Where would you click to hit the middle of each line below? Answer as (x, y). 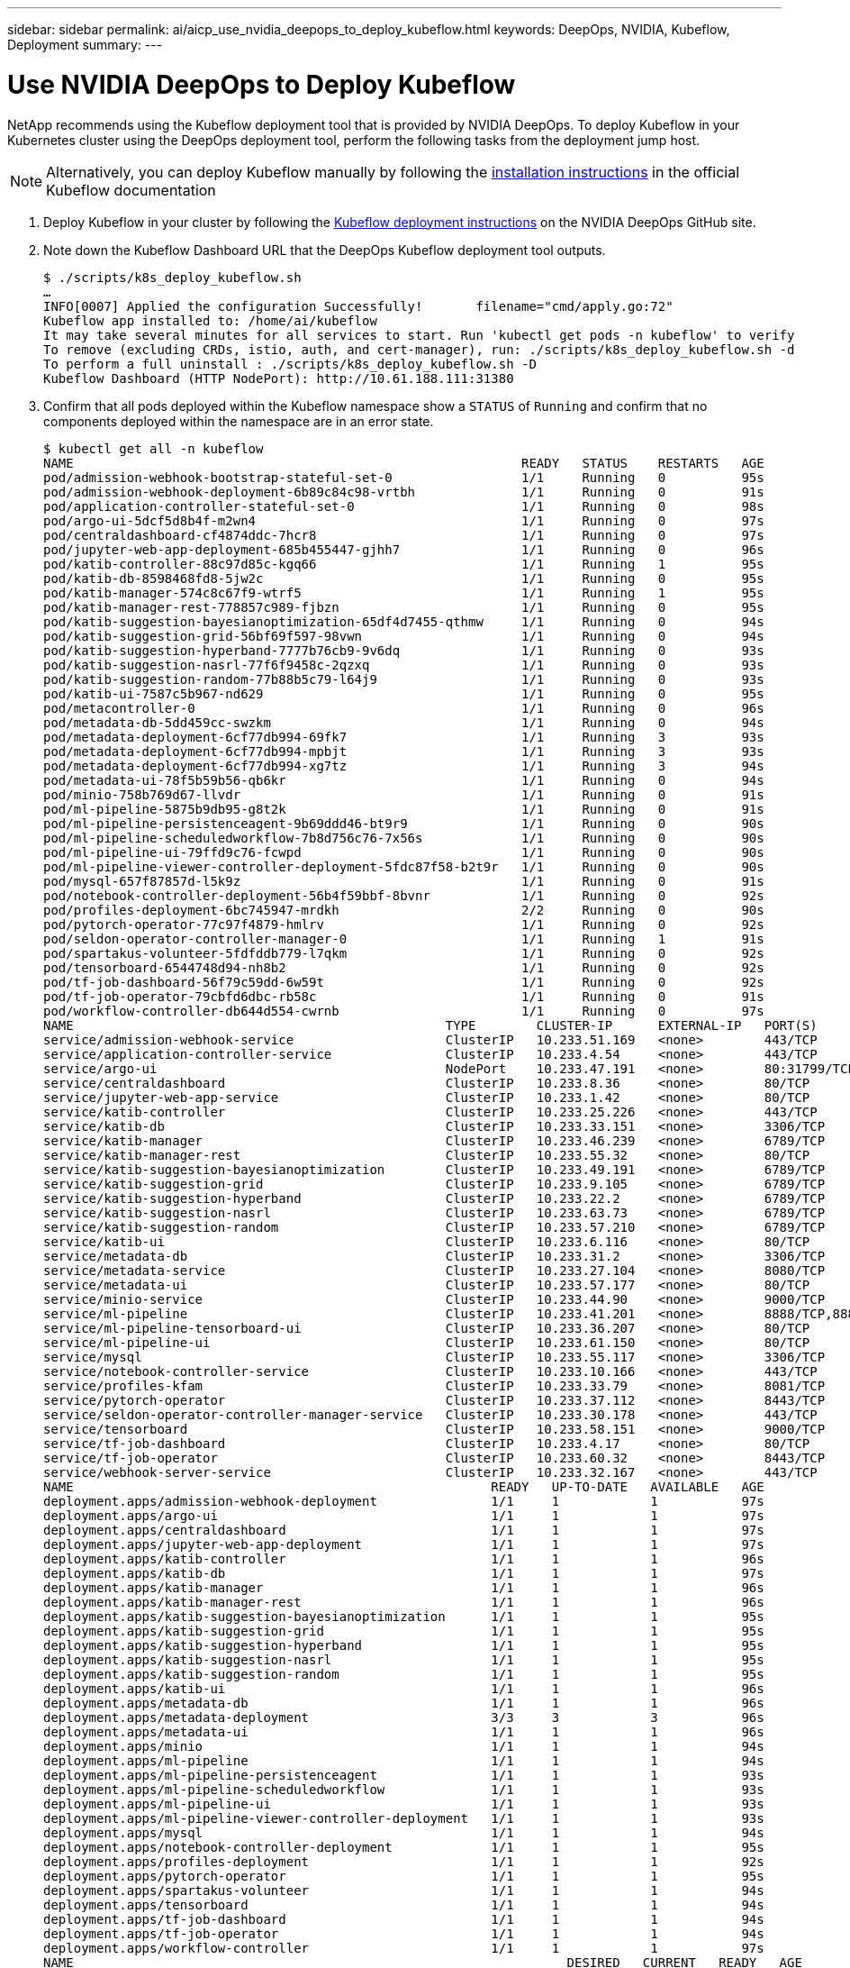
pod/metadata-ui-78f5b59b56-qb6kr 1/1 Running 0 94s (404, 780)
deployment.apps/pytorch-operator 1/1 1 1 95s (404, 1876)
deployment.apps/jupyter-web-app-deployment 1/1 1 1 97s (404, 1544)
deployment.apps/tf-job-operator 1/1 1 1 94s (404, 1933)
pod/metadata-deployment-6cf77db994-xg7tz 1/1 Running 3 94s (404, 765)
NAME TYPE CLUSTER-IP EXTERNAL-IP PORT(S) (430, 1025)
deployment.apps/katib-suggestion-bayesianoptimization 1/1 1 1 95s (404, 1616)
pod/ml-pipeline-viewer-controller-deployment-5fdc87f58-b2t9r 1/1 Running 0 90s (404, 866)
